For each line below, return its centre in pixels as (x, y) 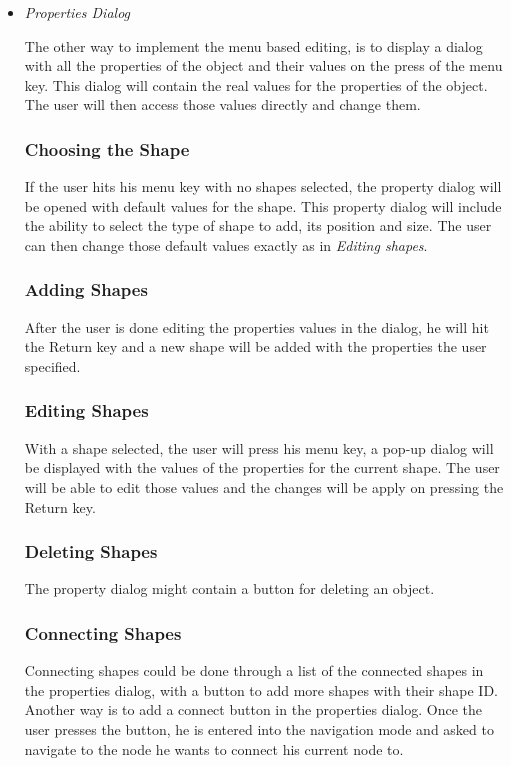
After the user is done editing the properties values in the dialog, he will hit (256, 326)
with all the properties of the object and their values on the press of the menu (263, 65)
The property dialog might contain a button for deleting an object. (229, 588)
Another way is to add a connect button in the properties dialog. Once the (253, 709)
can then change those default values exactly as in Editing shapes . (226, 244)
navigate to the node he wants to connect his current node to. (214, 748)
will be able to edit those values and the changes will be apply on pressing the (264, 486)
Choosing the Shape (107, 148)
